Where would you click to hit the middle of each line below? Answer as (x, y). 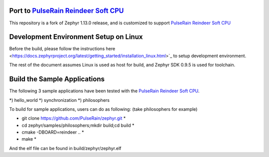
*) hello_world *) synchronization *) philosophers (59, 100)
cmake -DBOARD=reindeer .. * (53, 132)
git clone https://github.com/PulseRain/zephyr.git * (74, 118)
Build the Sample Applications (57, 79)
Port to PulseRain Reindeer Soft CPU (67, 11)
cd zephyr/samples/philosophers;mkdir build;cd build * (78, 125)
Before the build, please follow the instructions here (62, 49)
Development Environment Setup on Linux (76, 37)
